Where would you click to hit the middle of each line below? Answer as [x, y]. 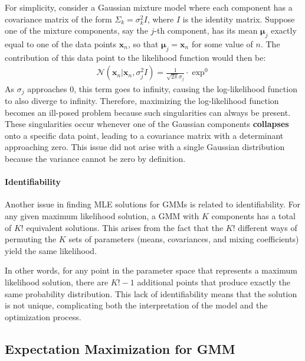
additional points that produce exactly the [214, 282]
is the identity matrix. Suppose [239, 19]
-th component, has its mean [206, 30]
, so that [143, 43]
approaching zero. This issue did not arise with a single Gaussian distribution [145, 147]
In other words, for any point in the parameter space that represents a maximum [151, 270]
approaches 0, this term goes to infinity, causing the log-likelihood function [162, 88]
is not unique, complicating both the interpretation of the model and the [136, 305]
